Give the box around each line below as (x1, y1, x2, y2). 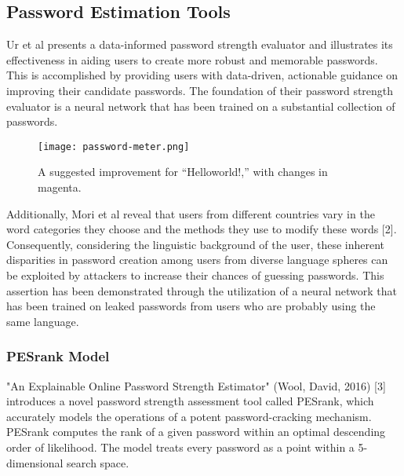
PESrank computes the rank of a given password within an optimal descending (6, 423, 386, 440)
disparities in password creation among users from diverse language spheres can (6, 251, 388, 268)
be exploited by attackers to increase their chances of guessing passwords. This (6, 266, 384, 283)
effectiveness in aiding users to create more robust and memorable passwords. (6, 51, 378, 68)
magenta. (38, 179, 82, 196)
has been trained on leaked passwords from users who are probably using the (6, 298, 376, 314)
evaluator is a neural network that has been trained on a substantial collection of (6, 97, 395, 114)
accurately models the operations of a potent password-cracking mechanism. (6, 408, 372, 424)
